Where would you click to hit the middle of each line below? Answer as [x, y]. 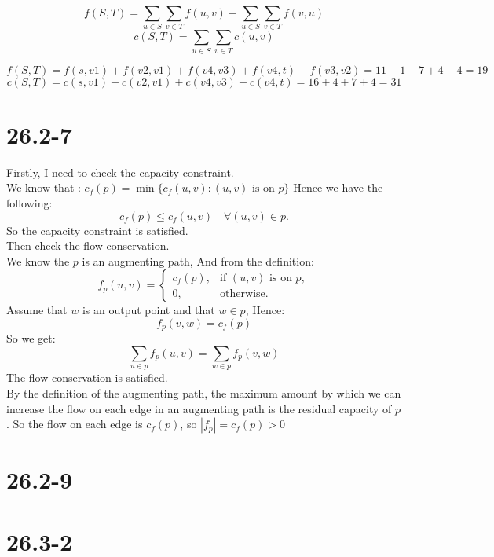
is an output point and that [148, 310]
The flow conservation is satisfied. [87, 377]
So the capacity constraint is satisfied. [97, 230]
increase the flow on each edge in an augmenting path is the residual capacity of [199, 408]
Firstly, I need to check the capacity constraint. [120, 172]
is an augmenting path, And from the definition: [198, 260]
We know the [38, 260]
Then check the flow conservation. [88, 246]
